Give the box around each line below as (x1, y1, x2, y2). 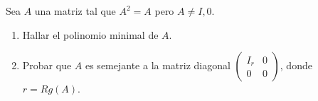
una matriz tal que (34, 4, 116, 18)
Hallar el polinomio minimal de (22, 27, 159, 42)
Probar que (22, 58, 72, 73)
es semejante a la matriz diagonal (85, 58, 230, 73)
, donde (280, 58, 312, 73)
